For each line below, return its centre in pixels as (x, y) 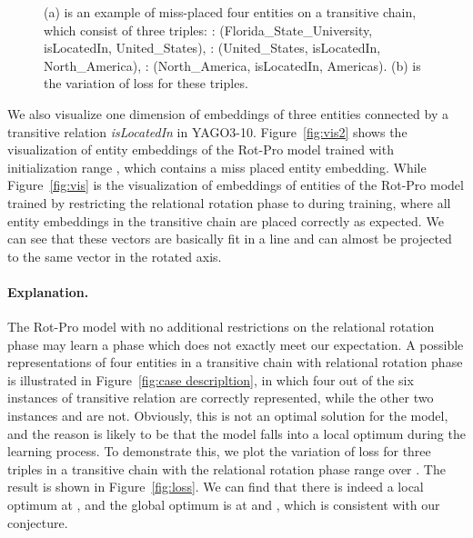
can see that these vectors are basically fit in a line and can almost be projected (230, 239)
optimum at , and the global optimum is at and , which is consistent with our (224, 505)
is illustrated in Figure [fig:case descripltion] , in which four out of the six (211, 379)
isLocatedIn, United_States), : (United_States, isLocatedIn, (212, 48)
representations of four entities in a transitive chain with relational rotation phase (235, 362)
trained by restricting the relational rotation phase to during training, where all (229, 202)
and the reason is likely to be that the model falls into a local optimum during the (236, 433)
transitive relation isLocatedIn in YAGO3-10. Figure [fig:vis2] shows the (207, 131)
